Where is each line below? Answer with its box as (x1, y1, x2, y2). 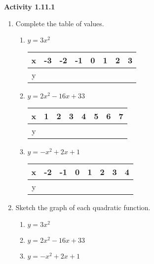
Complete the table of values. (15, 18, 104, 28)
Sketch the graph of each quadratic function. (15, 202, 151, 213)
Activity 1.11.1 (4, 1, 55, 11)
